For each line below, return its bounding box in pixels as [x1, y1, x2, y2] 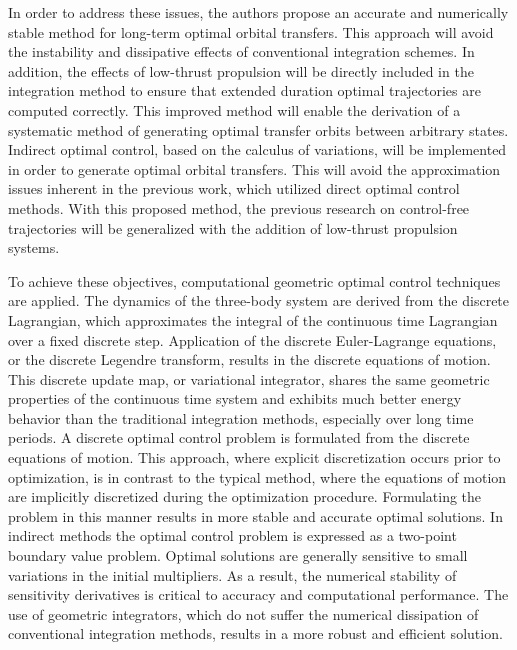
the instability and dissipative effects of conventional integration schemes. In [8, 41, 475, 62]
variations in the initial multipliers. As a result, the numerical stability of [8, 564, 457, 585]
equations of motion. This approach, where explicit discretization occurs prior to [8, 447, 501, 468]
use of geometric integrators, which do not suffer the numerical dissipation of [8, 603, 479, 624]
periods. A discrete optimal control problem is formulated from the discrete [8, 427, 470, 448]
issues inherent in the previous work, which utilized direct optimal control [8, 178, 460, 199]
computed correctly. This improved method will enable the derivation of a [8, 99, 461, 120]
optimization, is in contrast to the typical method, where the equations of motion [8, 466, 507, 487]
